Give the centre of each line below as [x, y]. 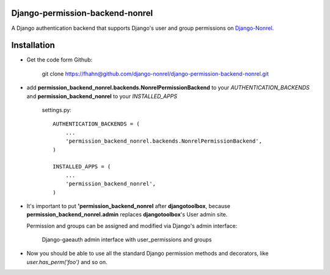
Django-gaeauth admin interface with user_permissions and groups [127, 240]
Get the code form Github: [60, 60]
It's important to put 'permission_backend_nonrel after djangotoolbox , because [128, 206]
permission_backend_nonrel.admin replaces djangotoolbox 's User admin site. [127, 215]
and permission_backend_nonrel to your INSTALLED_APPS [102, 96]
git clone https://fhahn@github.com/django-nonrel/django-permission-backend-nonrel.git [155, 74]
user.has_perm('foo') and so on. [67, 262]
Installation [33, 45]
